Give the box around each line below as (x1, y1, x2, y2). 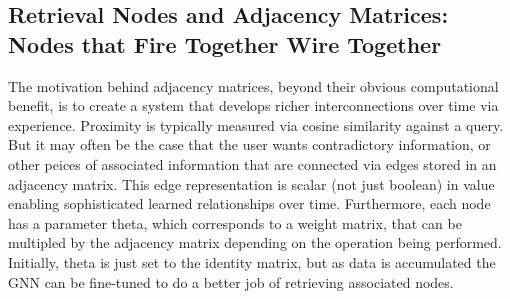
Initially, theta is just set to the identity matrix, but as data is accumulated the (8, 251, 496, 272)
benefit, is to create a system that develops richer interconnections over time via (8, 95, 499, 116)
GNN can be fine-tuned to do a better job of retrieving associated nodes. (8, 271, 454, 292)
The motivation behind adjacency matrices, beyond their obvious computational (8, 75, 499, 96)
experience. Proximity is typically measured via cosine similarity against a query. (8, 114, 504, 135)
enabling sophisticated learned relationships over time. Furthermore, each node (8, 193, 491, 214)
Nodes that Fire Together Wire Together (8, 28, 442, 59)
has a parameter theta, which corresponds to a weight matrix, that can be (8, 212, 462, 233)
